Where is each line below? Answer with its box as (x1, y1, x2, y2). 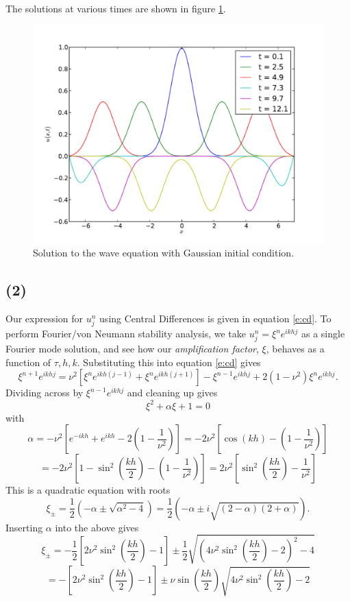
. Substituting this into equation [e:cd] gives (77, 354, 261, 369)
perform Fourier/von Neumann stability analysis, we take (5, 326, 246, 341)
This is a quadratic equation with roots (5, 483, 171, 497)
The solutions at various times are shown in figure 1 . (5, 1, 226, 15)
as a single (301, 326, 345, 341)
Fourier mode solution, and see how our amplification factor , (5, 341, 259, 356)
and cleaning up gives (127, 385, 218, 400)
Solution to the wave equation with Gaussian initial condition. (33, 245, 295, 260)
